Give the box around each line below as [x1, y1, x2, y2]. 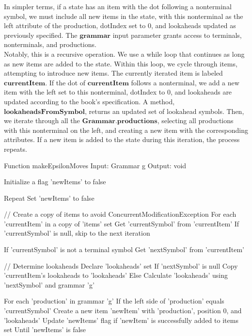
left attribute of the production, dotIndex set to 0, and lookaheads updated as [4, 20, 236, 31]
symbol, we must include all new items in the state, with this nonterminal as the [4, 11, 243, 21]
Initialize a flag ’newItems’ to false [4, 176, 106, 187]
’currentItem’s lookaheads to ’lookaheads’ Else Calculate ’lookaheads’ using [4, 270, 228, 280]
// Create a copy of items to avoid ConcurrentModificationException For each [4, 209, 236, 219]
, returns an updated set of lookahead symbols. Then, [85, 106, 244, 116]
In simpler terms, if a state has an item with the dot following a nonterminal [4, 1, 232, 11]
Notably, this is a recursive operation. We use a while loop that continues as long [4, 48, 245, 59]
